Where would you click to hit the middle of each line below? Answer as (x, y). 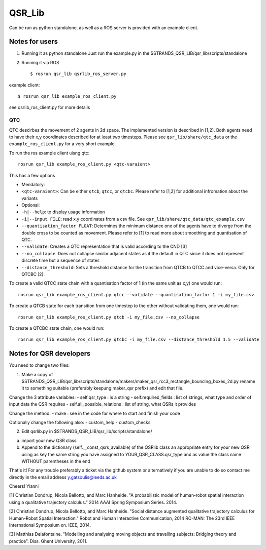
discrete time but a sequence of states (60, 260)
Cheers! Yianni (24, 486)
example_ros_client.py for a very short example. (63, 144)
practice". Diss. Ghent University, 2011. (48, 541)
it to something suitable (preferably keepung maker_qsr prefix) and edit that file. (102, 388)
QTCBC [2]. (33, 274)
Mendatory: (33, 184)
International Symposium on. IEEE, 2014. (50, 525)
